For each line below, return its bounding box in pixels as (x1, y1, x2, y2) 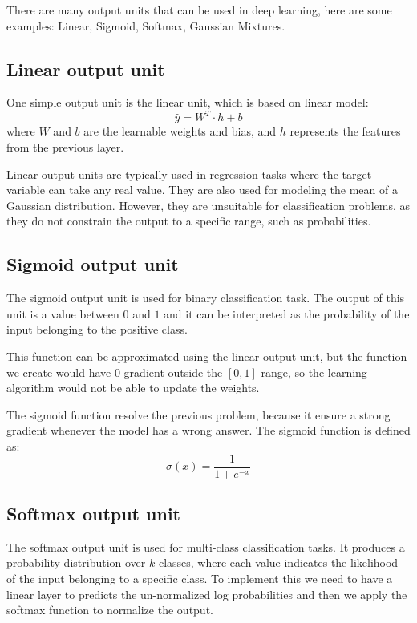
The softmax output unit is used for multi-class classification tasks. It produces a (6, 538, 405, 555)
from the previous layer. (6, 139, 124, 156)
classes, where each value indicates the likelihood (158, 554, 399, 571)
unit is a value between (6, 305, 119, 322)
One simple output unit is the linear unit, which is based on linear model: (6, 94, 369, 111)
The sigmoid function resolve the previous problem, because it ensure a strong (6, 406, 391, 423)
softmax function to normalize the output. (6, 601, 213, 618)
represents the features (289, 123, 401, 140)
